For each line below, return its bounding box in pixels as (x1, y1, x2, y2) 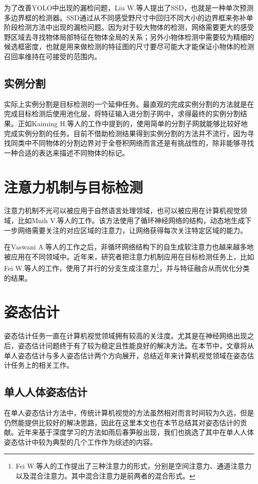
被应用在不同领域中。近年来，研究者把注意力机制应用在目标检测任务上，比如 (4, 251, 254, 261)
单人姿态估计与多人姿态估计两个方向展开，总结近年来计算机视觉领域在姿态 (4, 350, 247, 360)
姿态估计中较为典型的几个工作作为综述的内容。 (4, 436, 157, 447)
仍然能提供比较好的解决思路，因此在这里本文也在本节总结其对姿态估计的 (4, 417, 240, 427)
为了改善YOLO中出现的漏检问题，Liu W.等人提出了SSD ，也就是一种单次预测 (4, 2, 254, 12)
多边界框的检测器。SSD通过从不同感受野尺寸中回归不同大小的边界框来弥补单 (4, 12, 254, 22)
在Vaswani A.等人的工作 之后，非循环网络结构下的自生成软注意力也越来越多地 (4, 242, 254, 252)
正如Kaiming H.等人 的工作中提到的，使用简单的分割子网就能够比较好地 (17, 118, 248, 128)
